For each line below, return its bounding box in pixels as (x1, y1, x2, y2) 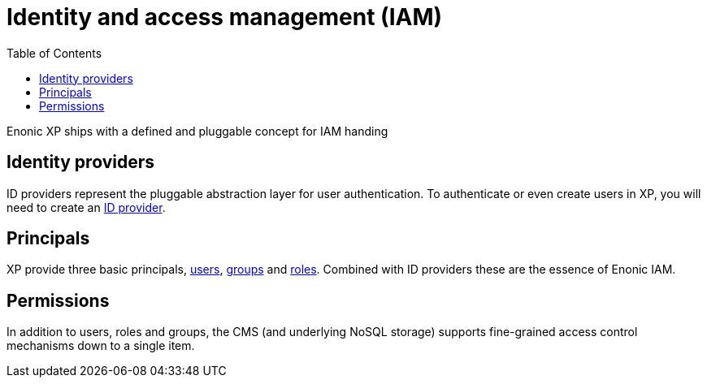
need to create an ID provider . (7, 200, 166, 214)
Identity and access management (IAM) (7, 3, 443, 31)
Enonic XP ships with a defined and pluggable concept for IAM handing (7, 123, 388, 138)
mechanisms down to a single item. (7, 339, 195, 353)
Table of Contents (7, 45, 102, 60)
